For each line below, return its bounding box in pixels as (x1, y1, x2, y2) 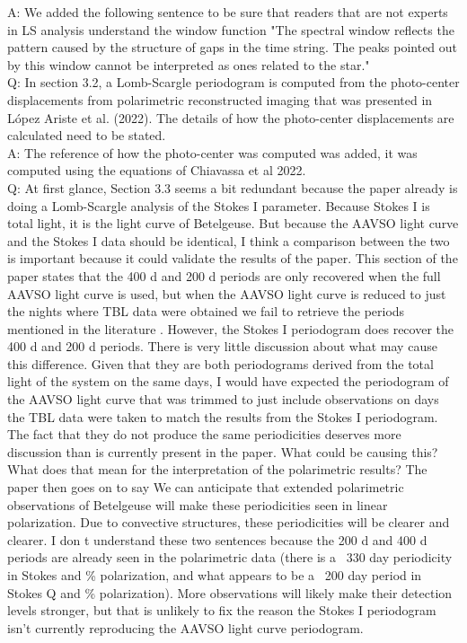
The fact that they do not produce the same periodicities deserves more (7, 425, 401, 444)
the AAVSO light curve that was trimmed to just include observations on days (7, 390, 439, 409)
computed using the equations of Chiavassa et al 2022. (7, 161, 306, 180)
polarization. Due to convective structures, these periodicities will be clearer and (7, 513, 450, 532)
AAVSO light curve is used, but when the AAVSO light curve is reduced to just (7, 284, 446, 303)
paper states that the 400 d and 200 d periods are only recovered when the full (7, 266, 441, 285)
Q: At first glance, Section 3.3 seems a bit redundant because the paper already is (7, 178, 458, 197)
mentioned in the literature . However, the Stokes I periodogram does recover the (7, 319, 454, 338)
